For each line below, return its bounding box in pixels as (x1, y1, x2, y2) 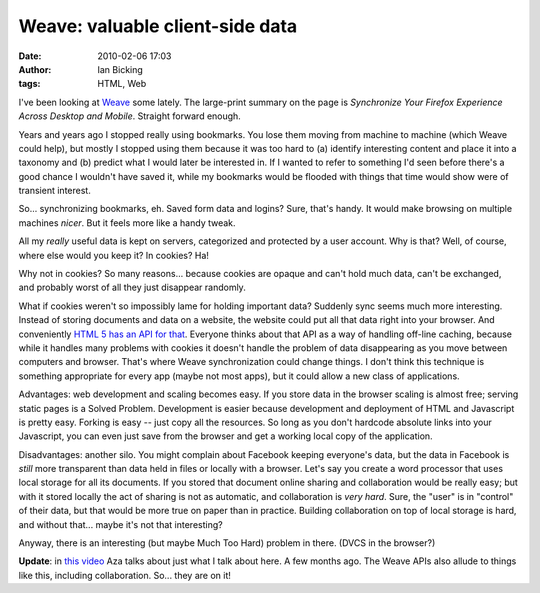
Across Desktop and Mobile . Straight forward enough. (18, 110, 242, 122)
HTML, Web (97, 78, 147, 90)
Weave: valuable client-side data (18, 15, 298, 37)
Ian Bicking (97, 63, 144, 75)
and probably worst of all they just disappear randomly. (18, 281, 247, 294)
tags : (18, 78, 41, 90)
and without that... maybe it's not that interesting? (18, 518, 224, 530)
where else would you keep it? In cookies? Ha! (18, 249, 210, 261)
